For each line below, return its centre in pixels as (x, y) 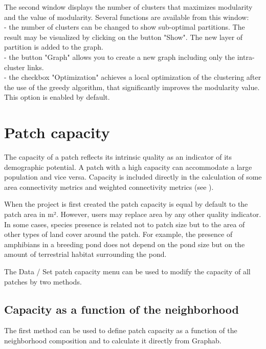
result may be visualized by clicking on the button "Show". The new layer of (124, 37)
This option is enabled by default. (57, 97)
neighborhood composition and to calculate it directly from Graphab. (113, 340)
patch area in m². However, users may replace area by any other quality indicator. (133, 214)
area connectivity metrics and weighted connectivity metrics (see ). (109, 187)
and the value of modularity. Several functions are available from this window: (127, 17)
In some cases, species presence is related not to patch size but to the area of (125, 224)
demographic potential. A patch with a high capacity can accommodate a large (128, 167)
